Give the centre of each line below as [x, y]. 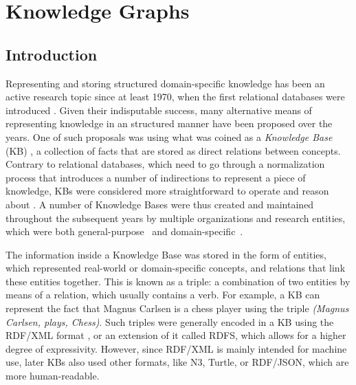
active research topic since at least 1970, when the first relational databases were [175, 97]
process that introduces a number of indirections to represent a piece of [156, 177]
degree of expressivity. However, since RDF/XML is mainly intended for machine [176, 348]
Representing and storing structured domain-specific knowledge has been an [165, 83]
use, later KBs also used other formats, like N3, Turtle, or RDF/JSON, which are [177, 362]
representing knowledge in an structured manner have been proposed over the [169, 123]
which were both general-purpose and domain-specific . [124, 231]
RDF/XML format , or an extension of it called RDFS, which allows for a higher [176, 335]
